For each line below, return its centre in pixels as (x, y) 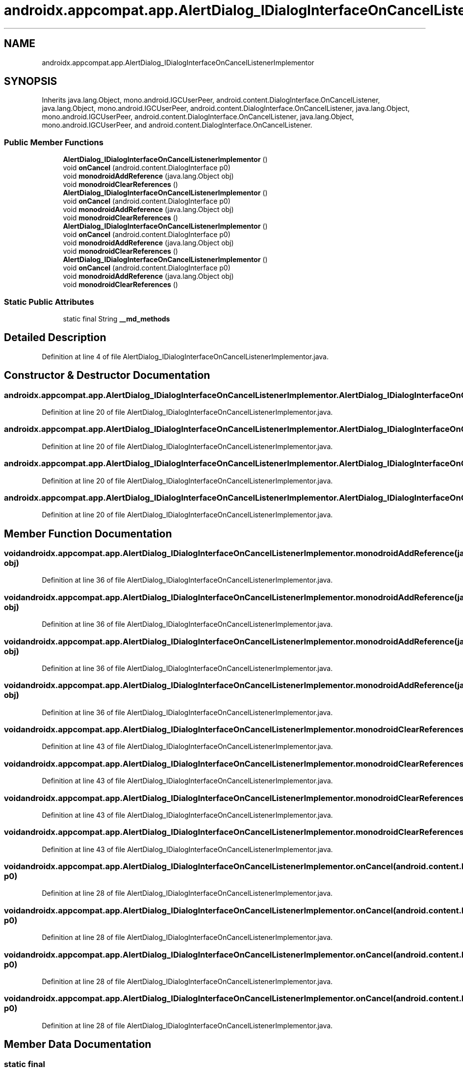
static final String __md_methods (116, 319)
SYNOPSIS (31, 81)
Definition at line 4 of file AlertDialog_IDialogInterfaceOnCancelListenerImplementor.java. (185, 356)
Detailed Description (55, 338)
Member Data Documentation (78, 1044)
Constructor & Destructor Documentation (107, 375)
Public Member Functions (54, 142)
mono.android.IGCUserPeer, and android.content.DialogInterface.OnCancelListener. (177, 125)
